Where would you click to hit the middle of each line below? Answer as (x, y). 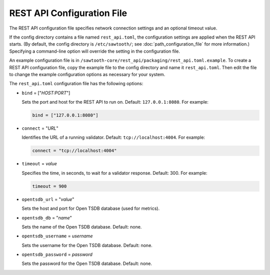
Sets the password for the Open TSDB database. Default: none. (87, 263)
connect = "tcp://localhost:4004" (74, 151)
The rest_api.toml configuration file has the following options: (76, 84)
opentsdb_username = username (57, 236)
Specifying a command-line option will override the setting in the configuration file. (94, 51)
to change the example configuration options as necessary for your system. (87, 74)
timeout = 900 (49, 186)
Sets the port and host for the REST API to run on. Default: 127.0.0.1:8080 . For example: (115, 102)
